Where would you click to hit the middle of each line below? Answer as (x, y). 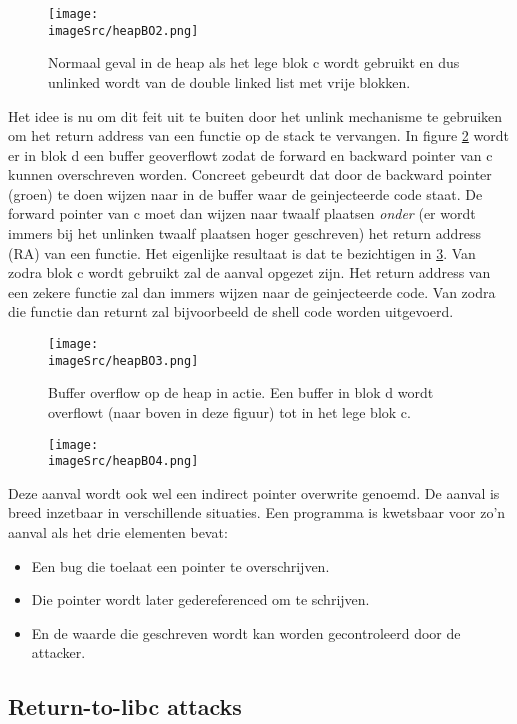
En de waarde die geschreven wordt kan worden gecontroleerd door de (246, 632)
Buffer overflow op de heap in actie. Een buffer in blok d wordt (241, 392)
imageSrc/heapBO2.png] (123, 30)
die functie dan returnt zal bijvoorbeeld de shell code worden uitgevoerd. (231, 311)
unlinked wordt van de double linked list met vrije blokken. (229, 81)
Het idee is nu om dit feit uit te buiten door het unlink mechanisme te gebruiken (255, 115)
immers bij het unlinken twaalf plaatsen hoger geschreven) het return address (245, 233)
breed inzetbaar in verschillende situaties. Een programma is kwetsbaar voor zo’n (257, 512)
